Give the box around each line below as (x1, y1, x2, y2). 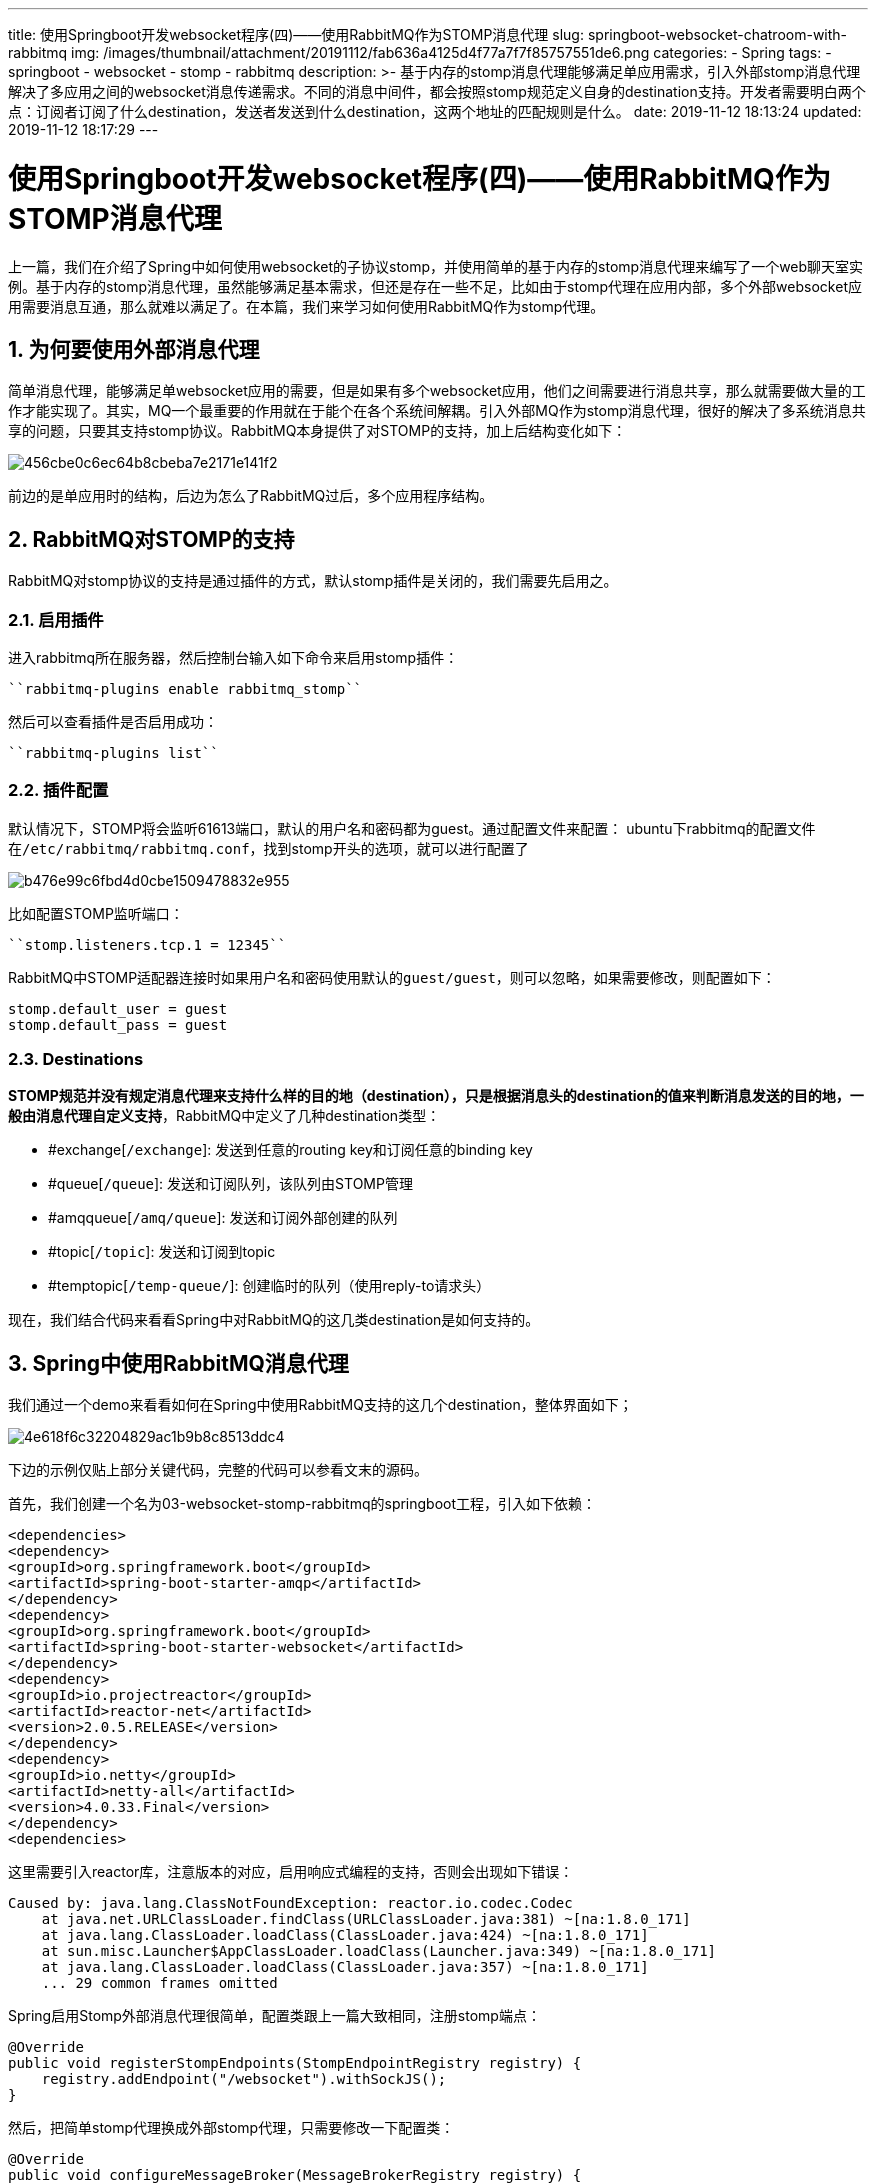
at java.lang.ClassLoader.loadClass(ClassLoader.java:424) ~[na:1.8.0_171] (41, 1927, 649, 1944)
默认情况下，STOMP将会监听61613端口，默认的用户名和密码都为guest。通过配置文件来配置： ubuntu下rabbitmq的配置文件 (8, 819, 816, 837)
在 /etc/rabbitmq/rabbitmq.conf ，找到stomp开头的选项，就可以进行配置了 (8, 839, 529, 857)
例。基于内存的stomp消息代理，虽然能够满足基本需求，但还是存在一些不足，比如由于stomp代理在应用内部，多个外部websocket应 (8, 277, 862, 295)
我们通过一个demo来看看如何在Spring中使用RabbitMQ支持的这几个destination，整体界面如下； (8, 1396, 633, 1414)
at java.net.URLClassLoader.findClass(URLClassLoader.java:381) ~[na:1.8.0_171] (41, 1911, 691, 1928)
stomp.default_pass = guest (8, 1016, 228, 1033)
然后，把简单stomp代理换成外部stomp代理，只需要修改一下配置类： (8, 2119, 455, 2137)
